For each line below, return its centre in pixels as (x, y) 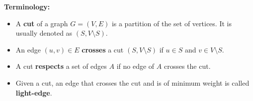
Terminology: (27, 6)
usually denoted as (44, 33)
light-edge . (34, 92)
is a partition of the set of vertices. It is (171, 23)
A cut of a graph (42, 23)
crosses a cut (103, 49)
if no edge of (135, 66)
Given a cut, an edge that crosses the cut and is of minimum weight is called (132, 82)
